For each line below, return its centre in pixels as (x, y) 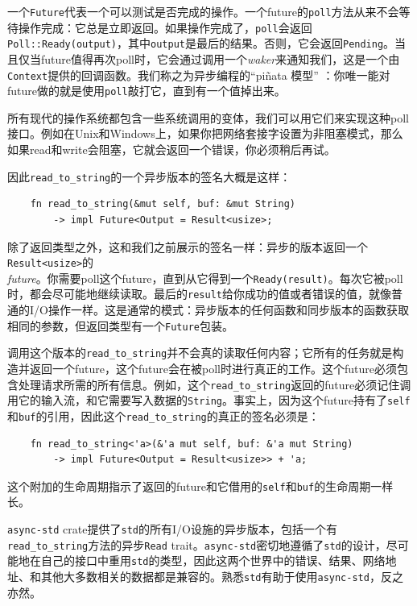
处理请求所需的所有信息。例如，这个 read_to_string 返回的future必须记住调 (215, 384)
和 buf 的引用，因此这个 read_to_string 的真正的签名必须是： (163, 415)
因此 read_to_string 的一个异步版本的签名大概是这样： (149, 176)
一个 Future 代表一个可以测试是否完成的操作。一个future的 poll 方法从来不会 (203, 11)
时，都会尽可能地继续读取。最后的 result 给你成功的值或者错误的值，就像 (199, 294)
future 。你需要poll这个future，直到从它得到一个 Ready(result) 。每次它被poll (205, 278)
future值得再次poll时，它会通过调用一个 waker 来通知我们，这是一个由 (220, 58)
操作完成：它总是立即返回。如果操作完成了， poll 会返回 (165, 27)
